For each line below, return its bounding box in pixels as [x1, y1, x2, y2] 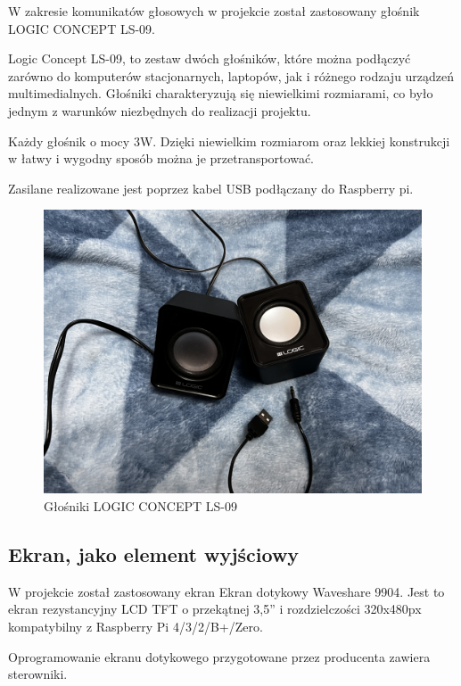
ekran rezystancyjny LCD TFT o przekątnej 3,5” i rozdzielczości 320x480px [8, 599, 422, 618]
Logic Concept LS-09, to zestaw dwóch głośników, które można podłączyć [8, 49, 411, 68]
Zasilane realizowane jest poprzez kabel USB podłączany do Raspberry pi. [8, 178, 414, 197]
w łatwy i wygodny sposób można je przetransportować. [8, 149, 314, 168]
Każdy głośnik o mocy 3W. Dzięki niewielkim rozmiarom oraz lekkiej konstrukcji [8, 131, 450, 150]
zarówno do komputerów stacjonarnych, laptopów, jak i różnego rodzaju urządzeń [8, 66, 455, 85]
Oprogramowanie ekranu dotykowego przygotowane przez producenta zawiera [8, 647, 431, 665]
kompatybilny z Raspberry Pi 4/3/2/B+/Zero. [8, 616, 263, 635]
